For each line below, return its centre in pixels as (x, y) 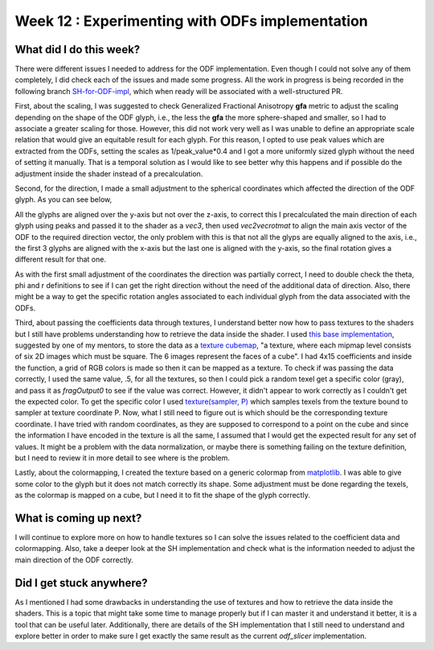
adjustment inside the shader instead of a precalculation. (109, 174)
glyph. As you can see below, (63, 200)
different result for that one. (60, 259)
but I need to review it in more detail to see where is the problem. (123, 458)
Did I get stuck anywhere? (81, 583)
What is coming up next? (78, 518)
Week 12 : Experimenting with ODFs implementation (192, 21)
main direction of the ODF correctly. (74, 560)
